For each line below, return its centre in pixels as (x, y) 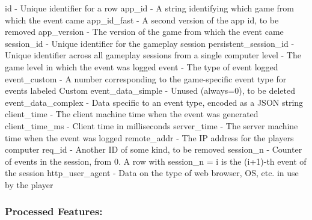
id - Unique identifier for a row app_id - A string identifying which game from (149, 8)
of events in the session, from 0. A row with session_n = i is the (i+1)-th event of (156, 161)
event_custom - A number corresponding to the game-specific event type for (146, 78)
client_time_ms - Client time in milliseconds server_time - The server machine (151, 125)
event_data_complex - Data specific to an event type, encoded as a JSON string (154, 102)
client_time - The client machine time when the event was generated (132, 114)
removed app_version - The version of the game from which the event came (144, 32)
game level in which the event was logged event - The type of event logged (142, 66)
